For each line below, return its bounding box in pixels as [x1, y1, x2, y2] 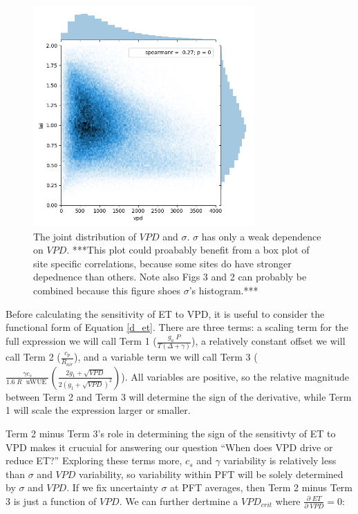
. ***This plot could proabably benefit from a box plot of [66, 242, 310, 257]
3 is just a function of [6, 493, 97, 508]
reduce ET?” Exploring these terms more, [6, 453, 182, 468]
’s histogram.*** [189, 283, 258, 297]
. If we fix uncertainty [66, 480, 158, 495]
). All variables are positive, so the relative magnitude [121, 369, 350, 383]
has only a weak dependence [201, 229, 321, 243]
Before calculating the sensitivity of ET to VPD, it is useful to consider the [6, 306, 325, 321]
